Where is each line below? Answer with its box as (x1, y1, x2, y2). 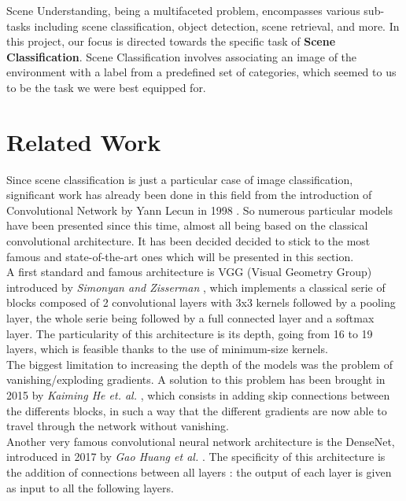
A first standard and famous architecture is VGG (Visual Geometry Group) (6, 263, 372, 280)
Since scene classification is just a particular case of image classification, (6, 171, 353, 187)
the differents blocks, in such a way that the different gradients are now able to (6, 402, 387, 418)
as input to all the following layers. (6, 479, 174, 495)
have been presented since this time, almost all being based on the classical (6, 217, 368, 234)
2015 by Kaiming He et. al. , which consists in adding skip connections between (6, 387, 390, 403)
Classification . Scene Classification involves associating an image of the (6, 48, 357, 64)
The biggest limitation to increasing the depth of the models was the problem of (6, 355, 393, 372)
